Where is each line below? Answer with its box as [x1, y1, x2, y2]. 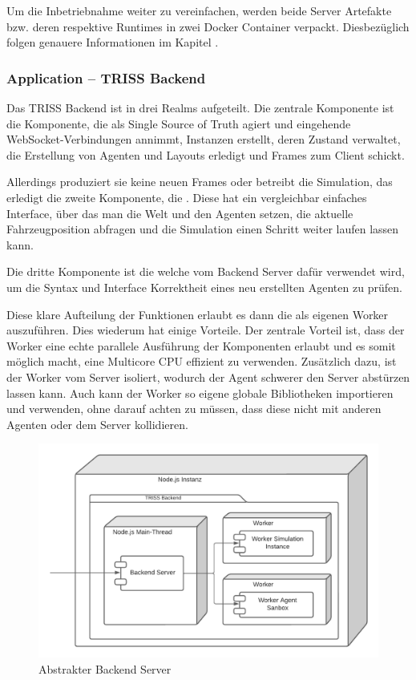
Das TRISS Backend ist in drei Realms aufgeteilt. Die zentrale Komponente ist [6, 99, 394, 115]
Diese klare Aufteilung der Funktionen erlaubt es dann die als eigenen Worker [6, 306, 389, 322]
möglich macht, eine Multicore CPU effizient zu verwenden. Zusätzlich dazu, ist [6, 353, 397, 370]
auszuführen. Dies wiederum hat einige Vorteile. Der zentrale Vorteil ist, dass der [6, 322, 405, 338]
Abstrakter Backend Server [38, 660, 172, 677]
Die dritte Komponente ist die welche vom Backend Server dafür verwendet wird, [6, 263, 405, 280]
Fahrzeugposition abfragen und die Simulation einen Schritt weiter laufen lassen [6, 221, 399, 237]
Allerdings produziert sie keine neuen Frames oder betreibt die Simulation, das [6, 173, 393, 190]
